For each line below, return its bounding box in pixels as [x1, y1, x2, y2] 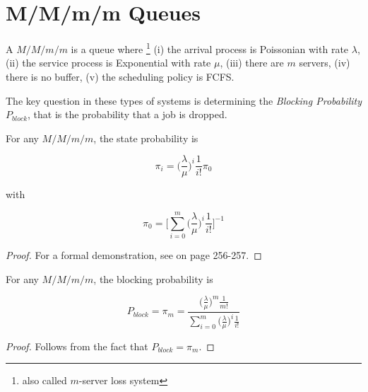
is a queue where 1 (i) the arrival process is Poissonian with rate [71, 40, 349, 56]
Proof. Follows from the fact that [6, 338, 148, 353]
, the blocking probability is [93, 271, 213, 286]
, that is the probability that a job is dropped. [28, 107, 227, 122]
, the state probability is [93, 130, 198, 145]
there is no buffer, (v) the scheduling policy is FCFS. [6, 69, 235, 83]
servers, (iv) [299, 55, 350, 70]
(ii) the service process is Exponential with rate [6, 55, 211, 70]
